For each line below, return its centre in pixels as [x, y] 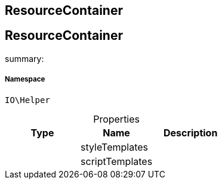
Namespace [25, 79]
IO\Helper [27, 100]
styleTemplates [114, 147]
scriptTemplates [117, 161]
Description [190, 132]
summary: [24, 58]
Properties [117, 119]
